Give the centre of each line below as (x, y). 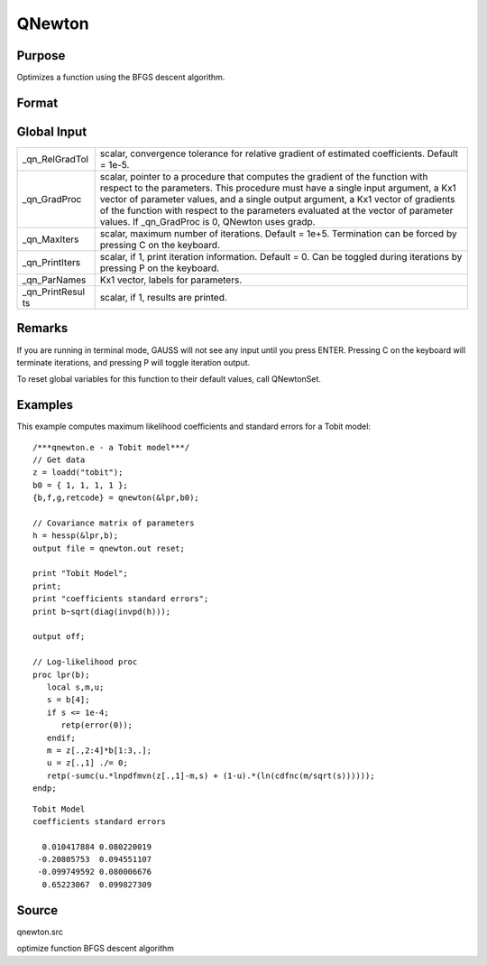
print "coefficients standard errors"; (121, 599)
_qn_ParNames (54, 280)
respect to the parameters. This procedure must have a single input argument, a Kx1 (278, 188)
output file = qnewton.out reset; (109, 548)
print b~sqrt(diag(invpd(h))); (102, 611)
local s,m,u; (75, 687)
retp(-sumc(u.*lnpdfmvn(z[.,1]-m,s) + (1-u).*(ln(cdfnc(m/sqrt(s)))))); (211, 775)
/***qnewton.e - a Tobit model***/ (111, 447)
